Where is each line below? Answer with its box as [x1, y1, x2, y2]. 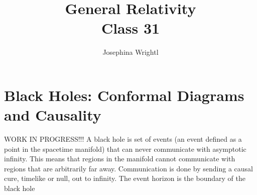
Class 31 [101, 18, 160, 38]
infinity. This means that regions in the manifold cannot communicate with [4, 153, 235, 164]
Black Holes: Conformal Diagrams [4, 84, 244, 105]
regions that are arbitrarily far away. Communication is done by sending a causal [4, 163, 253, 173]
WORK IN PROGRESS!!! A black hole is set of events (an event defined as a [4, 134, 242, 144]
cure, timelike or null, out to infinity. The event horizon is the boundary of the [4, 173, 245, 183]
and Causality [4, 105, 101, 125]
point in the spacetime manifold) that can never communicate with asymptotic [4, 143, 246, 154]
